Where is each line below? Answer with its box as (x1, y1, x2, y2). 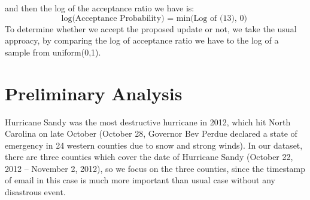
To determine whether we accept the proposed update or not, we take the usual (5, 22, 297, 35)
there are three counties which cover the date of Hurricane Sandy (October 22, (5, 150, 293, 163)
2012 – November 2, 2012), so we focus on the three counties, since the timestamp (5, 162, 306, 174)
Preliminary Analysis (5, 81, 183, 105)
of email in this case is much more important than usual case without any (5, 174, 275, 186)
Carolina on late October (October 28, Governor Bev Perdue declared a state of (5, 127, 297, 140)
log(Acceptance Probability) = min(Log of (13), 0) (61, 14, 247, 23)
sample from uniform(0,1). (5, 45, 101, 58)
